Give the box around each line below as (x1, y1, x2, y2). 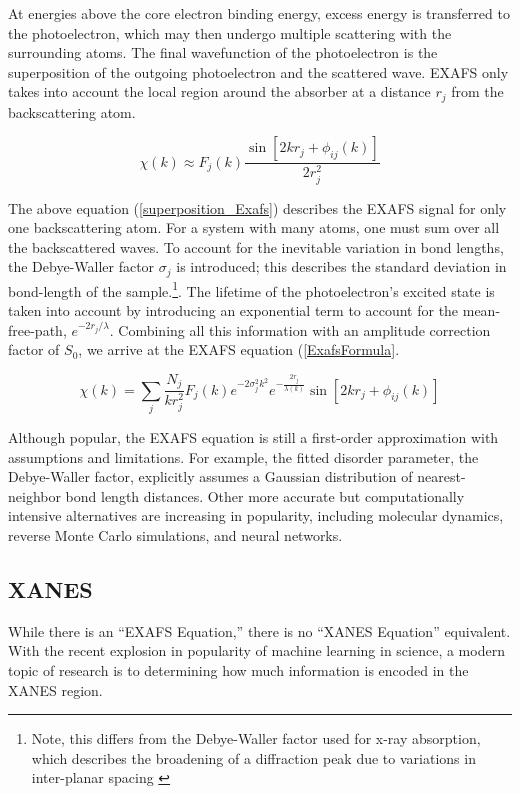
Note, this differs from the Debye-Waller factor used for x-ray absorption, (31, 728, 481, 749)
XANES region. (8, 679, 103, 700)
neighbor (8, 485, 61, 506)
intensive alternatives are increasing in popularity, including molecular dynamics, (8, 505, 504, 526)
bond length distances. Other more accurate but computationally (65, 485, 465, 506)
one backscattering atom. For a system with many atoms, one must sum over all (8, 217, 500, 238)
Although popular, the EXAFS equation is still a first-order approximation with (8, 427, 499, 448)
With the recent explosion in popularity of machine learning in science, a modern (8, 640, 505, 661)
